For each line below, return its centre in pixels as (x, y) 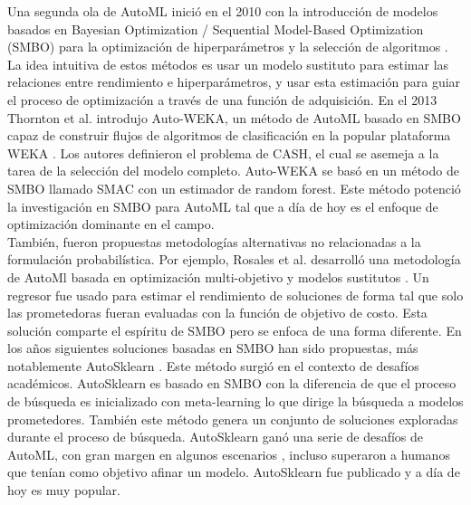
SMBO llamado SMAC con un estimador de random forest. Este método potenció (234, 188)
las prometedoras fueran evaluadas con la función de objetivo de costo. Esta (217, 313)
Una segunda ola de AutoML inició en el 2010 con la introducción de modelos (223, 11)
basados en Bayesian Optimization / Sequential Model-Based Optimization (216, 29)
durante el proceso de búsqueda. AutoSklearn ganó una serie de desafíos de (216, 437)
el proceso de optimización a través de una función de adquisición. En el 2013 (222, 99)
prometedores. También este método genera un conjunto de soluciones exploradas (233, 419)
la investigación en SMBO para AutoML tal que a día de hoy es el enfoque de (223, 206)
